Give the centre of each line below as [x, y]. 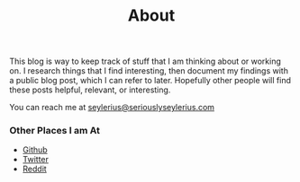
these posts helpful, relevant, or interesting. [90, 90]
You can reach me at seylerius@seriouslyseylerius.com [112, 108]
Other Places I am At [55, 131]
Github [35, 150]
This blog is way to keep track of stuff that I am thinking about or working [145, 61]
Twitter [36, 160]
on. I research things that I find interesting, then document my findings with [149, 71]
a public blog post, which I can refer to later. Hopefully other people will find [150, 81]
